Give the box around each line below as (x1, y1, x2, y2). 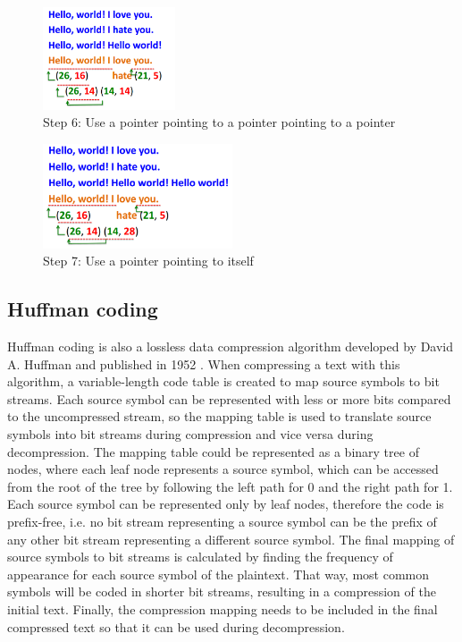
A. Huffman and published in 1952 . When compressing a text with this (7, 354, 400, 373)
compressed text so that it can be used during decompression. (7, 617, 345, 636)
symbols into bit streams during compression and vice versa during (7, 425, 374, 443)
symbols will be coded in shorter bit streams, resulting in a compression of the (7, 582, 436, 601)
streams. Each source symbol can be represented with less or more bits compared (7, 389, 451, 408)
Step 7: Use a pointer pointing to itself (43, 251, 254, 270)
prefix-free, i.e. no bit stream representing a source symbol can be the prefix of (7, 511, 437, 530)
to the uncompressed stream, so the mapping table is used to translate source (7, 407, 432, 426)
